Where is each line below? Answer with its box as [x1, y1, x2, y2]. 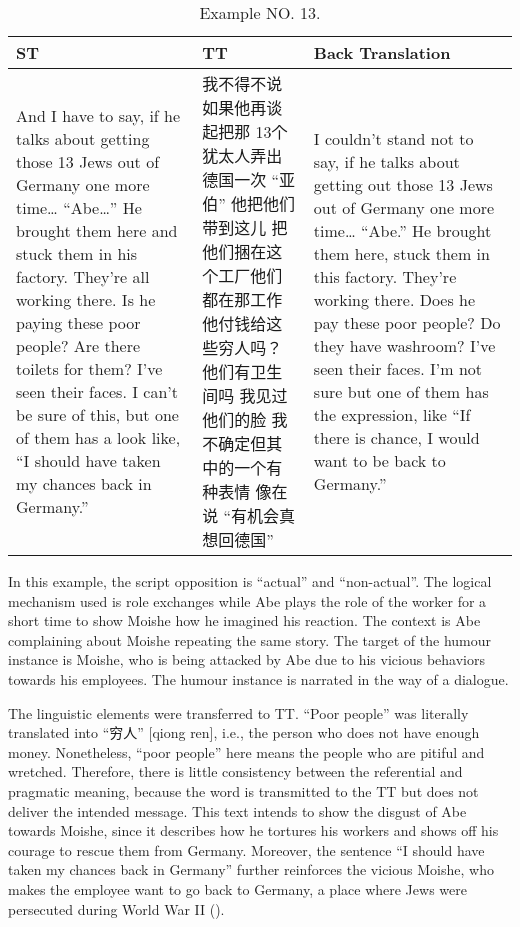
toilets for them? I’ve [16, 357, 163, 380]
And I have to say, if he [16, 104, 181, 127]
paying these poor [16, 311, 141, 334]
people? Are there [16, 334, 141, 357]
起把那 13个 [202, 120, 288, 143]
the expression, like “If [313, 403, 471, 426]
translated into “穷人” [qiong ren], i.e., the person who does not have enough [8, 722, 480, 743]
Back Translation [313, 41, 451, 64]
